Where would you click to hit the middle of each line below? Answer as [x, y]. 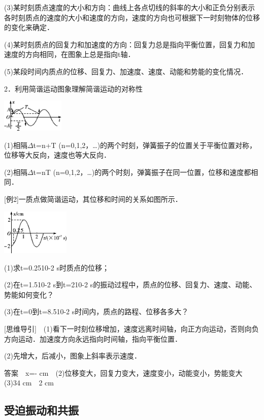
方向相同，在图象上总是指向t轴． [80, 54]
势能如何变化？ [29, 294]
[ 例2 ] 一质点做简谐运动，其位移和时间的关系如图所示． [93, 199]
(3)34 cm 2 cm [29, 383]
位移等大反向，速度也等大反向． [57, 155]
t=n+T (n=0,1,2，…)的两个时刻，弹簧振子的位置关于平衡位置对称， [145, 145]
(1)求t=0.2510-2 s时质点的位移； [57, 267]
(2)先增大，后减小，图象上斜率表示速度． [73, 356]
